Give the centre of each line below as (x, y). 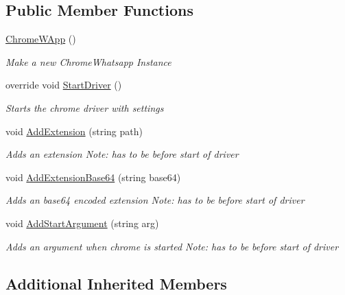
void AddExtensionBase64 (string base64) (93, 177)
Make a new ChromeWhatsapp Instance (88, 61)
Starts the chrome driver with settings (85, 107)
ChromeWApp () (41, 39)
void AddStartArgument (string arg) (82, 223)
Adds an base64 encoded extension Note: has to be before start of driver (155, 200)
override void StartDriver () (64, 85)
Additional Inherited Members (116, 283)
